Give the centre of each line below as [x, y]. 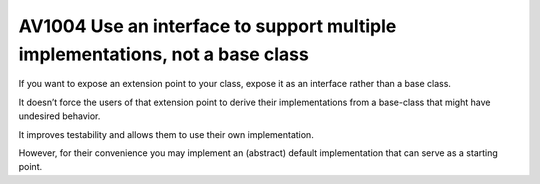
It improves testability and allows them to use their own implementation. [166, 134]
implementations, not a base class [163, 54]
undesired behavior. [59, 116]
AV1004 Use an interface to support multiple [207, 26]
